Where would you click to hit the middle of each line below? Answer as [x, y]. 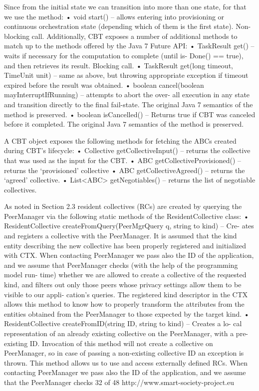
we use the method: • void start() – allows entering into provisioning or [114, 16]
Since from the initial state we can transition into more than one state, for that [125, 6]
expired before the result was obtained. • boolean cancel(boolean [104, 85]
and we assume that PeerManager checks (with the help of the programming [121, 265]
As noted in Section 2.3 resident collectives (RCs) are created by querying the [123, 206]
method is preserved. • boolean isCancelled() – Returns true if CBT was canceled [130, 114]
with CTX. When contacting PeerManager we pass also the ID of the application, [129, 255]
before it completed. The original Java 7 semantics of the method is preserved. [124, 124]
